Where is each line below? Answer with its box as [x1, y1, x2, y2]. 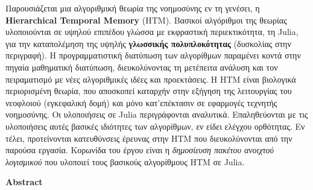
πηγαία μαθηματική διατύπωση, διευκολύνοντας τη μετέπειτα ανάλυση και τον [5, 60, 278, 73]
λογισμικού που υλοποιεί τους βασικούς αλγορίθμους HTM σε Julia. [5, 155, 245, 168]
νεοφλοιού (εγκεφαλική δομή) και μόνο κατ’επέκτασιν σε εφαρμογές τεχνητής [5, 96, 277, 109]
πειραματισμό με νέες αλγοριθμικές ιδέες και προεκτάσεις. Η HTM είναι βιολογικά [5, 72, 296, 85]
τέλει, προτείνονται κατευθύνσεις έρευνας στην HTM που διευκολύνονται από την [5, 131, 292, 144]
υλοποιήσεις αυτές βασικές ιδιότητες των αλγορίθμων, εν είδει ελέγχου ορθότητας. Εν [5, 119, 305, 132]
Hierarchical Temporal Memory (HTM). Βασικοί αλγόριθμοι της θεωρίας [5, 13, 287, 26]
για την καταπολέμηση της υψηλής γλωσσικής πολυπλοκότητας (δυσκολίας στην [5, 37, 291, 49]
